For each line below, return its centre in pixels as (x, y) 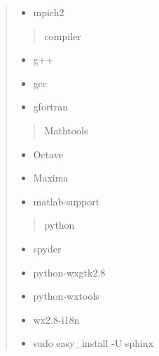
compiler (63, 36)
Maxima (51, 178)
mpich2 (49, 12)
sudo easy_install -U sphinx (94, 343)
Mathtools (66, 130)
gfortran (51, 107)
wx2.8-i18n (56, 319)
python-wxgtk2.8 (69, 272)
